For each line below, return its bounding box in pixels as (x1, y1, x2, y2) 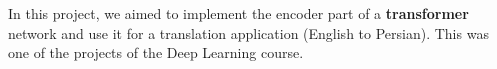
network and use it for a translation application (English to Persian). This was (8, 22, 489, 43)
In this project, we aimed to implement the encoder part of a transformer (8, 3, 469, 23)
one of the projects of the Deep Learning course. (8, 42, 304, 63)
